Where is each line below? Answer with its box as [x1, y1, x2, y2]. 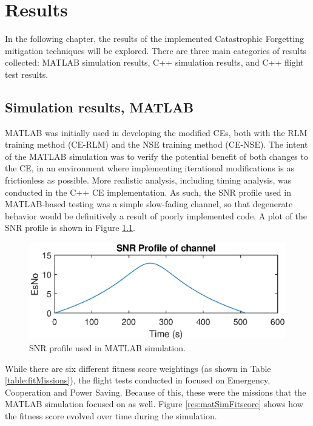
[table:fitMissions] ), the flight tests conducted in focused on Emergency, [5, 374, 271, 386]
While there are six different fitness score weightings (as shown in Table [5, 362, 271, 374]
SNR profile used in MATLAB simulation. [29, 342, 186, 354]
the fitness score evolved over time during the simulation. [5, 410, 217, 422]
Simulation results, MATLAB [5, 97, 194, 116]
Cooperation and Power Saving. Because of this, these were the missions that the [5, 385, 306, 398]
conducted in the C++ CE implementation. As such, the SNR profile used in [5, 185, 291, 198]
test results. [5, 67, 49, 80]
